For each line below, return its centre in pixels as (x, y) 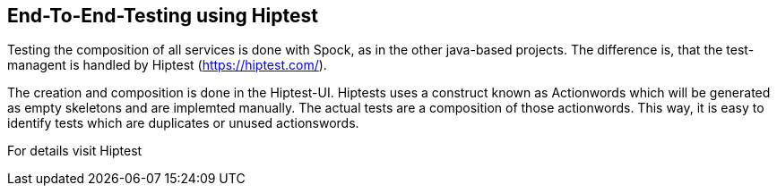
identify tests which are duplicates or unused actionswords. (183, 123)
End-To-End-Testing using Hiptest (163, 16)
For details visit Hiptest (75, 151)
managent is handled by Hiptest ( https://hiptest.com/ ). (167, 65)
